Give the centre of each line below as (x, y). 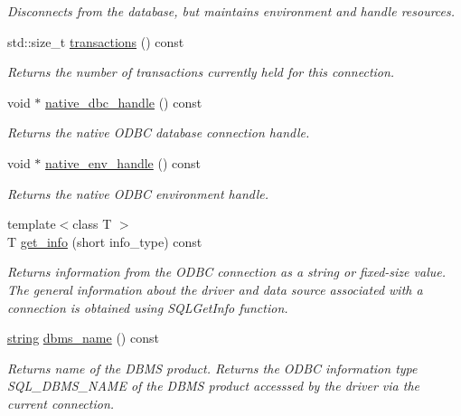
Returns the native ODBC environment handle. (138, 193)
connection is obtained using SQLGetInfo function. (148, 307)
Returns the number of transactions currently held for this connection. (201, 72)
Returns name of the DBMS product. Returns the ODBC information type (212, 368)
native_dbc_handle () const (124, 102)
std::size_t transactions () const (96, 41)
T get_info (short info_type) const (105, 241)
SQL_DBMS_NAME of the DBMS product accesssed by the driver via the (213, 386)
